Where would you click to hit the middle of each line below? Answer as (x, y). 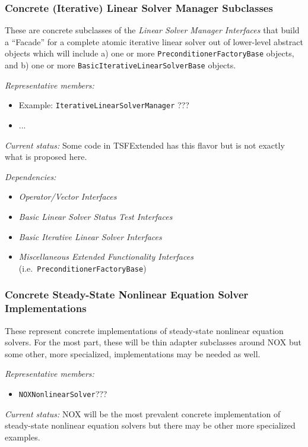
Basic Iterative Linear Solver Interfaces (90, 236)
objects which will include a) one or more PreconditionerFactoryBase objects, (150, 53)
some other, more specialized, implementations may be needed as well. (133, 353)
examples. (23, 437)
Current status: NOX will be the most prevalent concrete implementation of (143, 413)
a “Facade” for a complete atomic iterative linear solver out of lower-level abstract (154, 41)
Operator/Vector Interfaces (68, 196)
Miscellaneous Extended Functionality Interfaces (106, 256)
